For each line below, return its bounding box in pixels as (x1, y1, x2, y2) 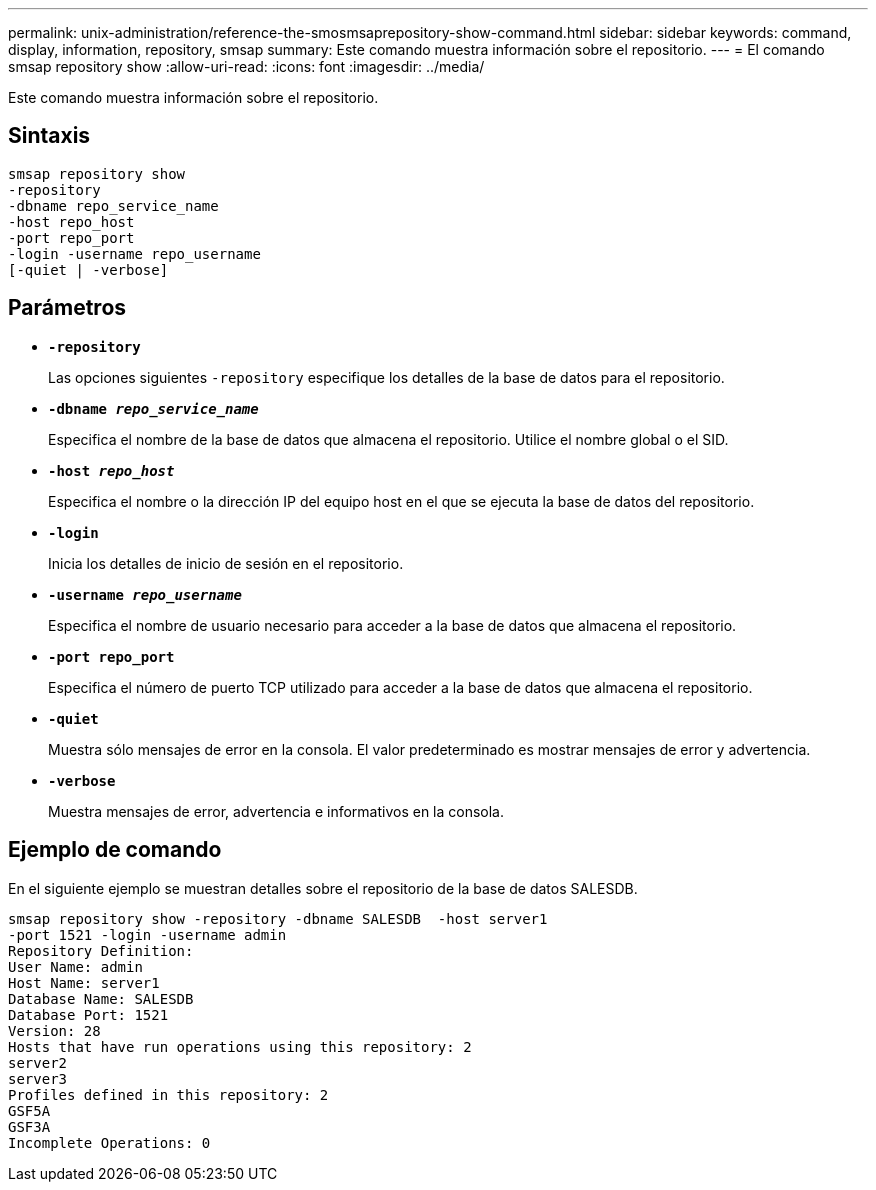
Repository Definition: (8, 942, 194, 959)
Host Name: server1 (8, 974, 160, 991)
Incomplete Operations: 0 (8, 1134, 211, 1151)
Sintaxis (8, 123, 91, 149)
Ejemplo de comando (8, 837, 222, 863)
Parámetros (8, 295, 127, 321)
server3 (8, 1070, 68, 1087)
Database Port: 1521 (8, 1006, 169, 1023)
